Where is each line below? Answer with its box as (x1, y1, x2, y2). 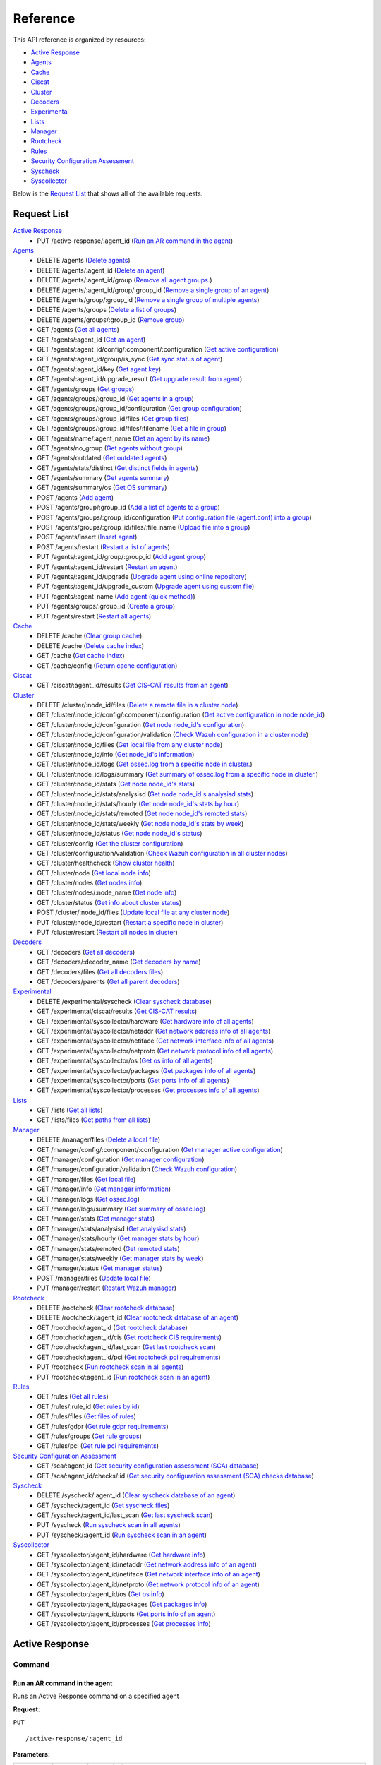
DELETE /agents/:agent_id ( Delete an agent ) (37, 265, 165, 275)
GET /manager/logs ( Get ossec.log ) (37, 1195, 140, 1203)
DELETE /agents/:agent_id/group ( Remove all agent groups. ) (37, 276, 212, 285)
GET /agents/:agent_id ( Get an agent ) (37, 335, 146, 344)
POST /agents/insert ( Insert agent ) (37, 533, 138, 542)
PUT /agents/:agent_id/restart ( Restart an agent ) (37, 562, 178, 571)
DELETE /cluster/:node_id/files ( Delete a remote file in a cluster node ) (37, 701, 238, 710)
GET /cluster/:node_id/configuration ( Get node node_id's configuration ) (37, 720, 245, 729)
